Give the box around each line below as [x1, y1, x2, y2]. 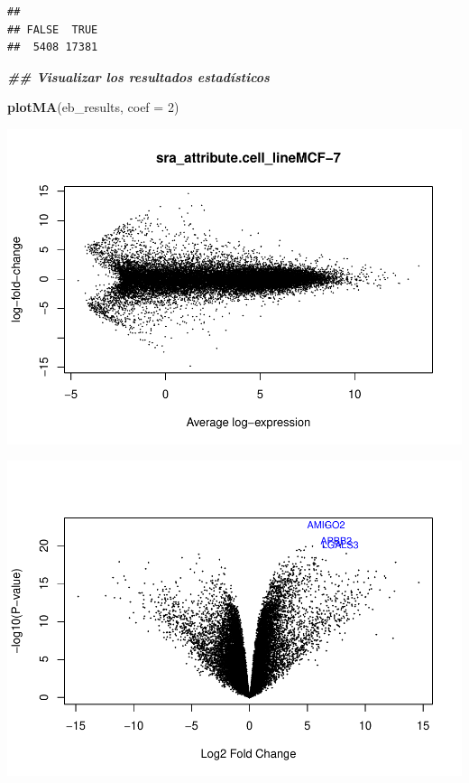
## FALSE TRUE [7, 23, 98, 36]
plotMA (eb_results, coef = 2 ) [7, 98, 179, 117]
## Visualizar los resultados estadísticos [7, 67, 270, 86]
